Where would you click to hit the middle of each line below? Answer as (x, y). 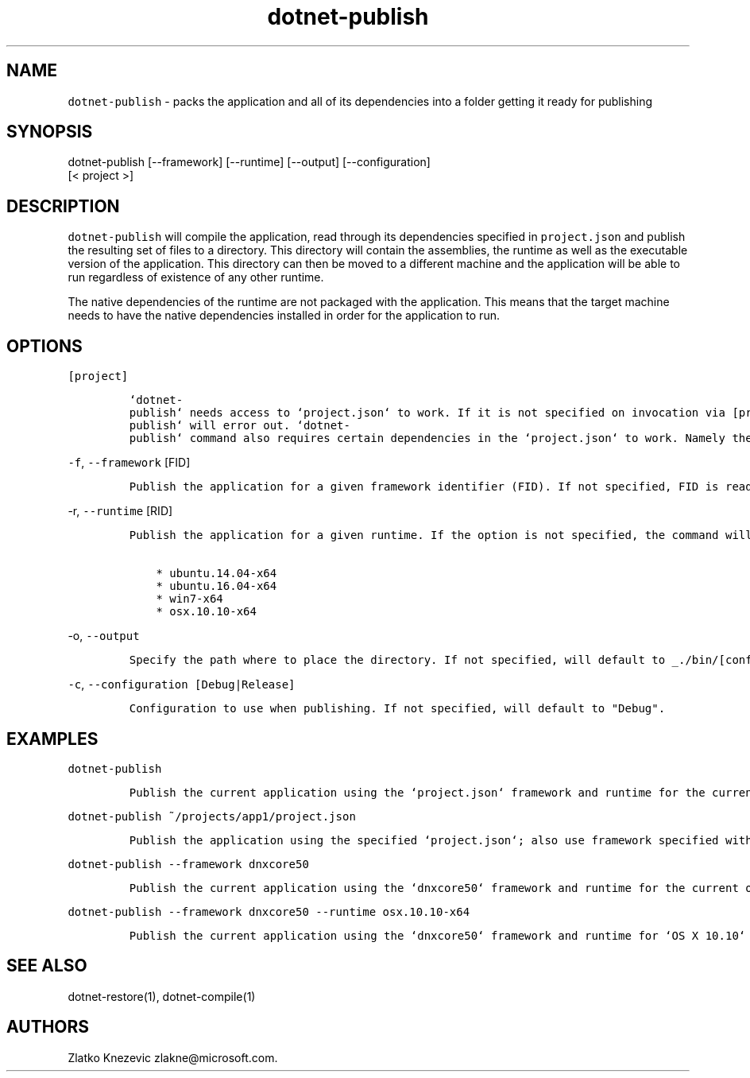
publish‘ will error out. (210, 426)
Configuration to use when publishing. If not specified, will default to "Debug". (397, 709)
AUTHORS (48, 1027)
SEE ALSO (47, 966)
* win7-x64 (189, 599)
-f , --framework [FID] (129, 463)
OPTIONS (44, 346)
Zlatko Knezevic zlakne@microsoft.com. (173, 1057)
